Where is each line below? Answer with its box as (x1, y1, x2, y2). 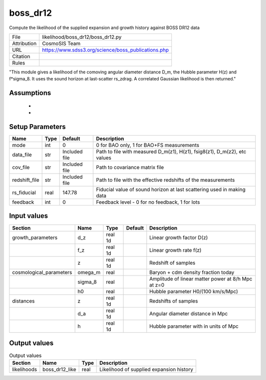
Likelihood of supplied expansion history (99, 366, 194, 373)
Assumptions (9, 89, 51, 97)
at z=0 (149, 281, 165, 288)
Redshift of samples (149, 259, 196, 266)
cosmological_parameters (12, 269, 72, 276)
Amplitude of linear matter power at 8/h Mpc (149, 275, 253, 282)
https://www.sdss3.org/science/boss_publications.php (42, 46, 169, 53)
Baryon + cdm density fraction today (149, 269, 234, 276)
